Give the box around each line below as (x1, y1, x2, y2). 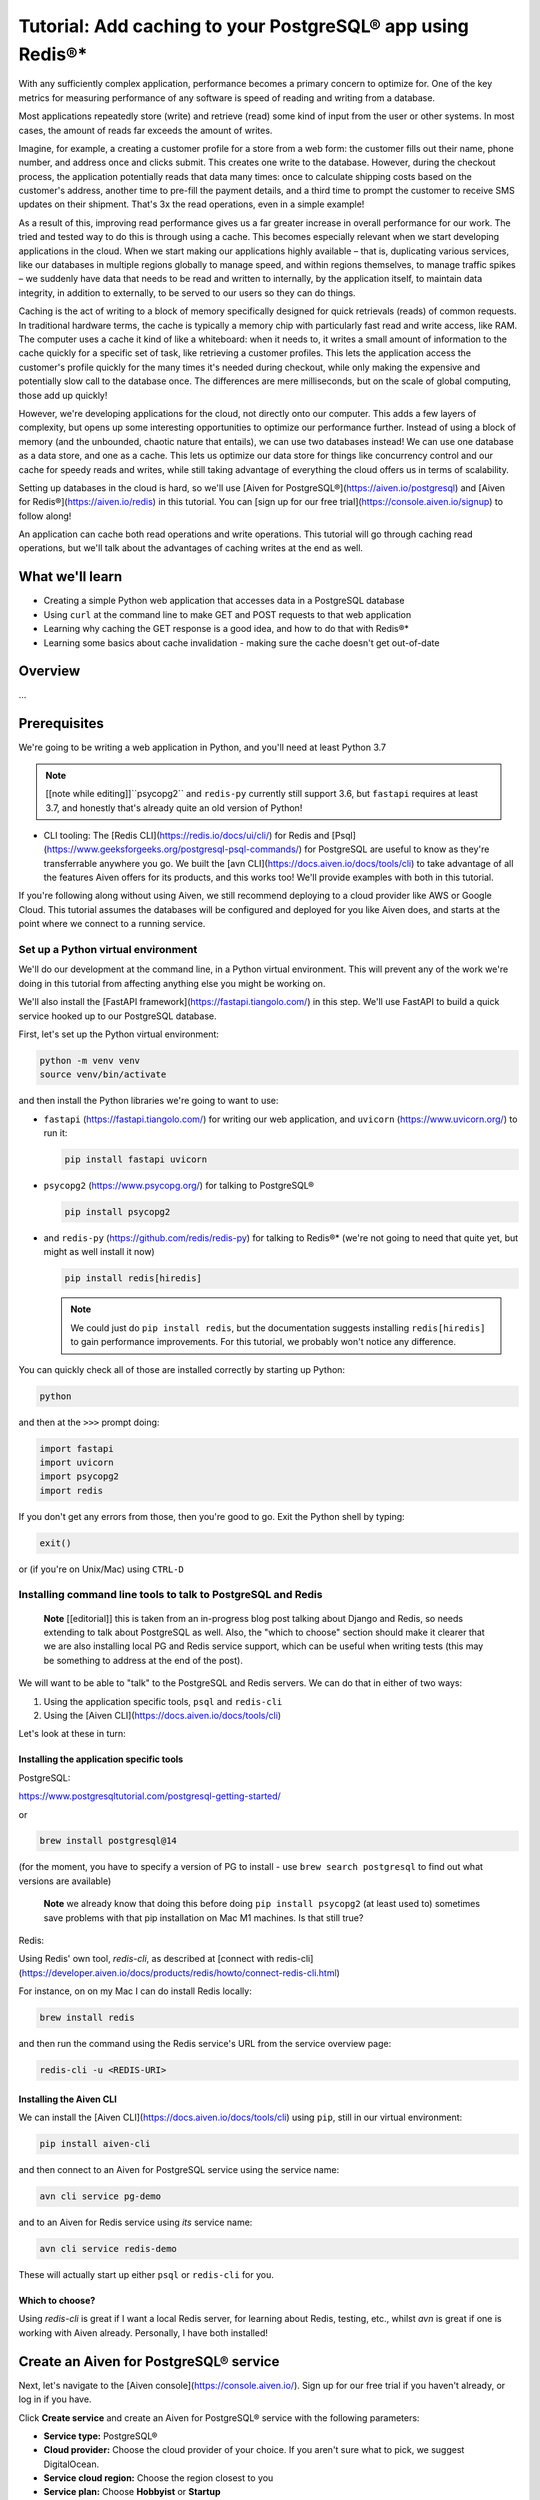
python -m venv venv (39, 1055, 140, 1066)
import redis (39, 1485, 104, 1496)
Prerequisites (18, 715, 104, 732)
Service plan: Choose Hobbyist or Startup (43, 2486, 221, 2498)
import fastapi (39, 1443, 114, 1454)
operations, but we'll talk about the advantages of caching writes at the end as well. (18, 542, 364, 554)
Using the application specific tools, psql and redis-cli (43, 1695, 283, 1707)
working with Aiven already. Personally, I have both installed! (18, 2326, 269, 2339)
